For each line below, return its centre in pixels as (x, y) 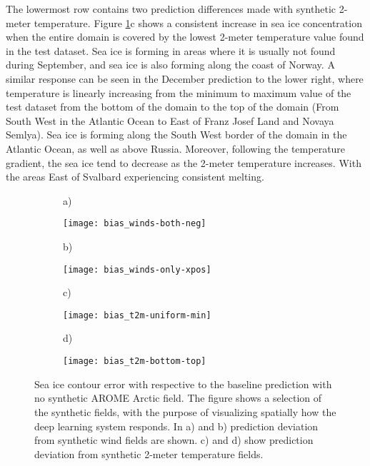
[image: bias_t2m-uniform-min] (137, 315)
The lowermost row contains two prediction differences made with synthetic (171, 9)
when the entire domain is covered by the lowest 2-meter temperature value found (185, 37)
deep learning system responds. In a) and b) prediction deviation (176, 426)
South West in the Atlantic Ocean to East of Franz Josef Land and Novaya (170, 120)
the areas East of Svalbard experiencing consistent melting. (135, 177)
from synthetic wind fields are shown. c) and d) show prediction (174, 440)
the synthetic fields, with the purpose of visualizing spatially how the (185, 411)
